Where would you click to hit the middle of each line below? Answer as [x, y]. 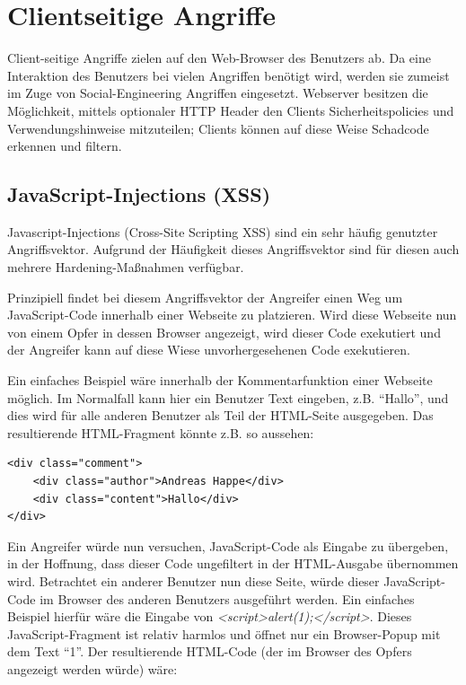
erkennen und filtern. [65, 146]
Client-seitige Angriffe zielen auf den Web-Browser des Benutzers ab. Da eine [219, 58]
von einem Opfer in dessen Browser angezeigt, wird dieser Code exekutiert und [224, 332]
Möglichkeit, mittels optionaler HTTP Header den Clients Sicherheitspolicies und [231, 110]
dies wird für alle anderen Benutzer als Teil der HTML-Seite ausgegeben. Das [220, 415]
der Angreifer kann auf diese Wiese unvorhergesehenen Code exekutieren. [209, 350]
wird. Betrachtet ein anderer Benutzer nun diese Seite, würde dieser [193, 580]
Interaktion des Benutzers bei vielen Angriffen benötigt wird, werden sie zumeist [229, 75]
